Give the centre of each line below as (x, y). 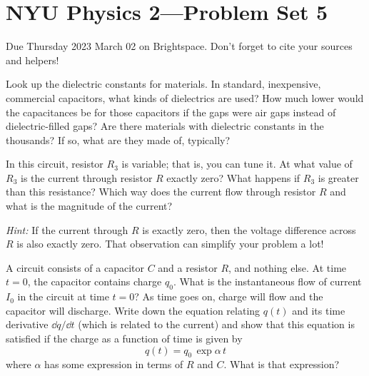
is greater (338, 177)
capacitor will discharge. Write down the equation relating (133, 310)
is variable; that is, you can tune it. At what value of (237, 164)
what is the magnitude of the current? (89, 206)
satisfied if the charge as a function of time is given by (124, 339)
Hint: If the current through (67, 229)
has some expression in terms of (114, 364)
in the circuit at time (63, 296)
